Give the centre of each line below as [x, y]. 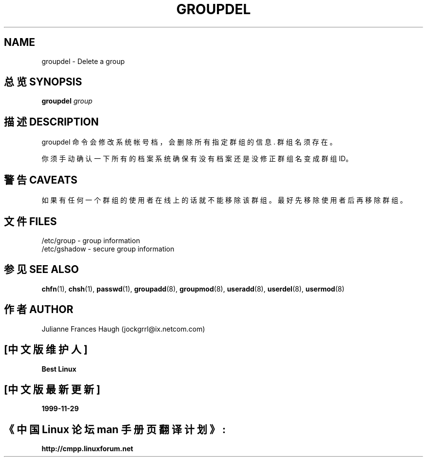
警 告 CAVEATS [41, 180]
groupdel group [67, 101]
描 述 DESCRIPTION [51, 122]
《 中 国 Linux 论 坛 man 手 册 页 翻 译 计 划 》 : [115, 429]
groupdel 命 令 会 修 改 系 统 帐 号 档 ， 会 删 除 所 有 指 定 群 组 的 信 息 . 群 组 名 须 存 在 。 [189, 142]
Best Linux [59, 369]
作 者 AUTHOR [39, 310]
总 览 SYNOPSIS [43, 82]
